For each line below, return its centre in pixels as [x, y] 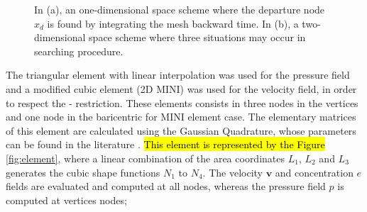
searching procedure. [79, 51]
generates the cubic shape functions [83, 172]
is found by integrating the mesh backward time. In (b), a [173, 23]
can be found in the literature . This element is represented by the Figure [165, 144]
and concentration [314, 172]
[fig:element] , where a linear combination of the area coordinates [146, 158]
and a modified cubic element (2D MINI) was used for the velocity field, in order [181, 88]
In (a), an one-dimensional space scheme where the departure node [180, 9]
